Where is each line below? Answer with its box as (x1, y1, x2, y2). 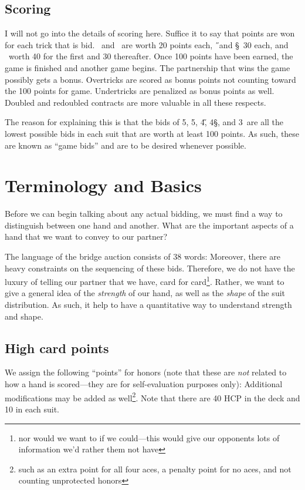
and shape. (5, 310, 43, 322)
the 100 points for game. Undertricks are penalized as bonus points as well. (5, 85, 274, 97)
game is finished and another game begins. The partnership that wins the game (5, 61, 290, 73)
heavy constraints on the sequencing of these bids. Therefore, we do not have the (5, 261, 295, 274)
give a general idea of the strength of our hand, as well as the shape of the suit (5, 287, 286, 299)
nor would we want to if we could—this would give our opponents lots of (18, 431, 280, 444)
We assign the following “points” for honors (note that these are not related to (5, 366, 287, 378)
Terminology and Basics (5, 173, 202, 197)
